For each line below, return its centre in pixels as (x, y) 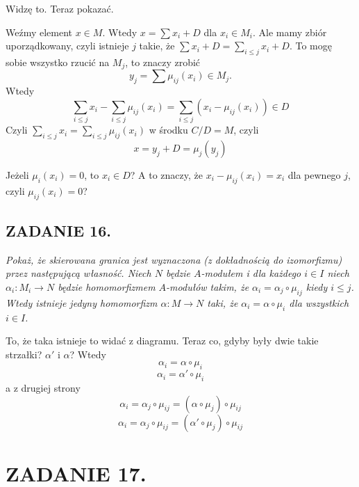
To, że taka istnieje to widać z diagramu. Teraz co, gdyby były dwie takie (162, 341)
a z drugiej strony (43, 387)
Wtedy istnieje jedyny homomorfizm (82, 302)
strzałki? (24, 354)
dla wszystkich (319, 302)
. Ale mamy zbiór (290, 32)
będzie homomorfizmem (107, 286)
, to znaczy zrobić (163, 62)
